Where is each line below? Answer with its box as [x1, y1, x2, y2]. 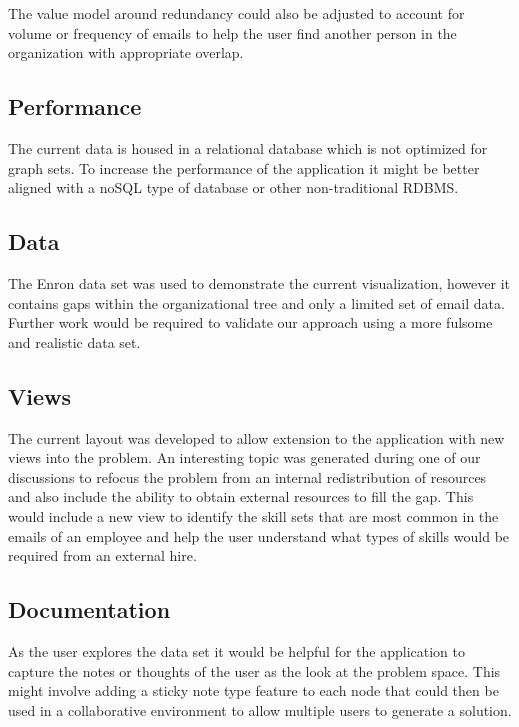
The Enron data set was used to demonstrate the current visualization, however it [8, 272, 511, 293]
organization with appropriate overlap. [8, 42, 244, 63]
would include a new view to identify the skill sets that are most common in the [8, 505, 499, 526]
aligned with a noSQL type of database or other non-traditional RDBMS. [8, 177, 459, 198]
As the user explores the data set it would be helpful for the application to [8, 640, 465, 661]
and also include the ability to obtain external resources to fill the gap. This [8, 486, 474, 507]
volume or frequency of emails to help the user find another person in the [8, 22, 457, 43]
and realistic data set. [8, 331, 141, 352]
